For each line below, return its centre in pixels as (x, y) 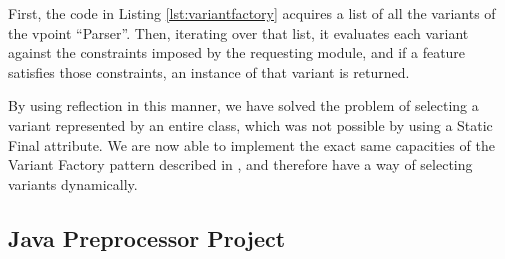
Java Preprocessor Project (147, 237)
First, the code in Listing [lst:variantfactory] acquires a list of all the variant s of (252, 13)
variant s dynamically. (73, 183)
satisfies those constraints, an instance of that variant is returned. (209, 71)
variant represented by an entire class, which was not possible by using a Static (250, 124)
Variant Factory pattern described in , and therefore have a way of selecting (240, 164)
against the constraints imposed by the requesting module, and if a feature (237, 52)
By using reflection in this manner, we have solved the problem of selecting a (243, 105)
